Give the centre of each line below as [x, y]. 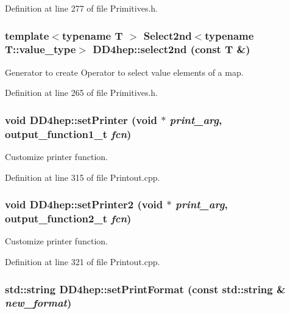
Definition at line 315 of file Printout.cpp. [83, 177]
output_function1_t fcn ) [68, 133]
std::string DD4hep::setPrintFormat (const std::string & [145, 289]
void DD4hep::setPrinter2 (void [84, 204]
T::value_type [41, 49]
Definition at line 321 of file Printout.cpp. [83, 261]
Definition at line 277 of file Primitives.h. [81, 8]
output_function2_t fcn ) [68, 218]
